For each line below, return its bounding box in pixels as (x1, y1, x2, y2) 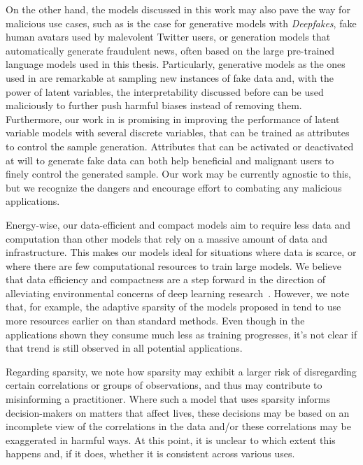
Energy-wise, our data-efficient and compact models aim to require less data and (6, 217, 350, 231)
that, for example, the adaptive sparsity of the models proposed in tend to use (6, 299, 341, 314)
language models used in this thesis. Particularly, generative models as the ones (6, 57, 346, 71)
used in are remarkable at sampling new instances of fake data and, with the (6, 70, 334, 85)
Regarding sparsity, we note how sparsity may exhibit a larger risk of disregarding (6, 364, 357, 378)
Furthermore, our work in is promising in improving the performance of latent (6, 111, 340, 126)
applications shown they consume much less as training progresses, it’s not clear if (6, 327, 357, 341)
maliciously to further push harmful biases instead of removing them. (6, 98, 302, 113)
